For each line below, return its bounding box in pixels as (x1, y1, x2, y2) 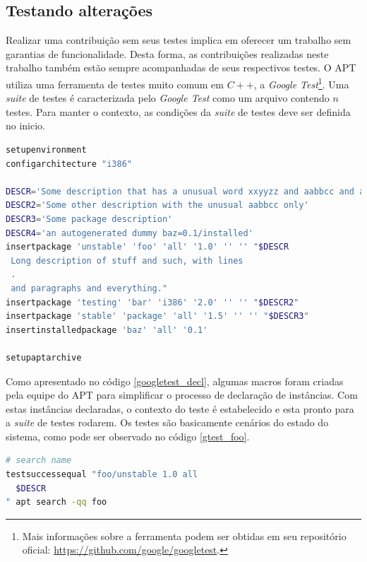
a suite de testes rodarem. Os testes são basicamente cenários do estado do (6, 415, 329, 430)
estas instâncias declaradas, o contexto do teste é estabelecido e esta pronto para (6, 401, 354, 416)
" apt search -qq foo (6, 497, 107, 508)
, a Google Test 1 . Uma (253, 74, 349, 91)
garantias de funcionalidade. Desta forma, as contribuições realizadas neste (6, 46, 329, 61)
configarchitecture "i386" (6, 158, 132, 169)
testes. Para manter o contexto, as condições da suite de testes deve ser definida (6, 104, 351, 119)
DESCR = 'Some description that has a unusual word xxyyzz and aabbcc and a (6, 186, 365, 197)
